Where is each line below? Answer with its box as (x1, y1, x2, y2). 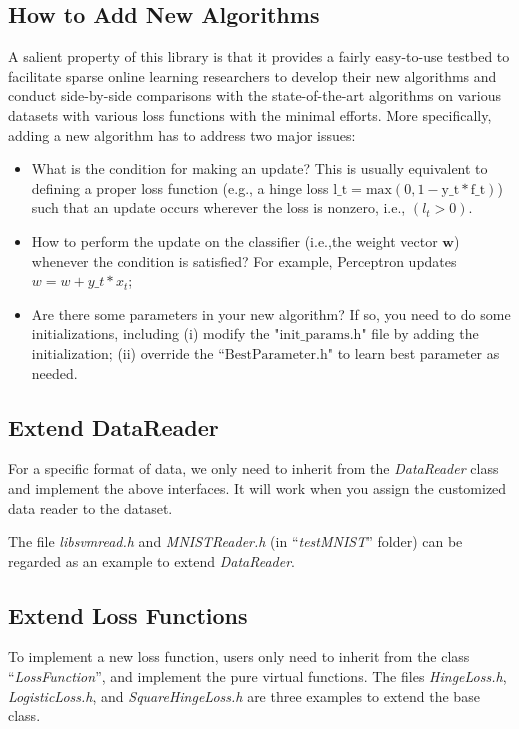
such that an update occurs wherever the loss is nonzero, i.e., (31, 197, 406, 218)
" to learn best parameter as (327, 342, 500, 363)
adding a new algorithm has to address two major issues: (8, 124, 356, 145)
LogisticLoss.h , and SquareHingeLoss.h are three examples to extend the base (8, 685, 480, 706)
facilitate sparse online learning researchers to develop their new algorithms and (8, 65, 497, 86)
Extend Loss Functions (8, 599, 248, 630)
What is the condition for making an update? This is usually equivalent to (31, 158, 488, 179)
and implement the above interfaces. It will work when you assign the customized (8, 477, 507, 498)
